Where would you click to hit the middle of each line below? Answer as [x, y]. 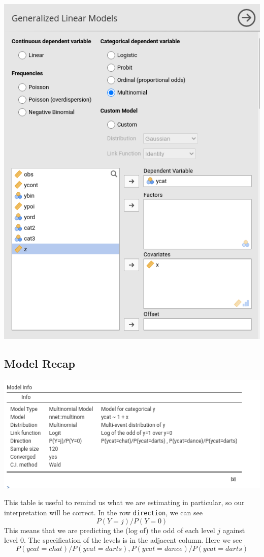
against [234, 530]
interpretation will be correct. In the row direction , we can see [103, 512]
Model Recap [40, 363]
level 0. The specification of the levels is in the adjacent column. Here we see [123, 540]
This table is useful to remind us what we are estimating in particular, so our [124, 502]
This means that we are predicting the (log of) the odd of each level [110, 530]
